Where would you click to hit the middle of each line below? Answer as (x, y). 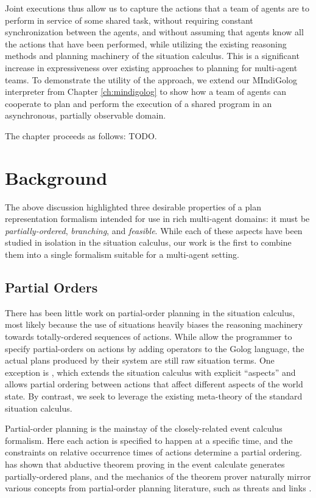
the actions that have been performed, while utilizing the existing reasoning (146, 43)
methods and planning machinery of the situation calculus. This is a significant (152, 56)
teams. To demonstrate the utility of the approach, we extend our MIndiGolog (151, 79)
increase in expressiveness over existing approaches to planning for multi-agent (151, 67)
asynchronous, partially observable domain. (86, 115)
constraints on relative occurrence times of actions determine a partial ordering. (153, 452)
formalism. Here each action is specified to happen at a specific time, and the (149, 440)
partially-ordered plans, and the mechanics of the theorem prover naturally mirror (158, 476)
